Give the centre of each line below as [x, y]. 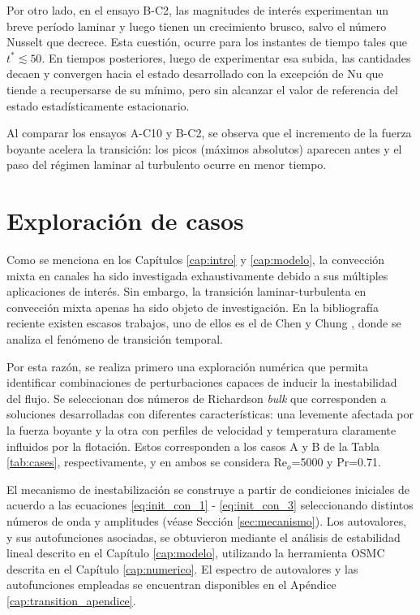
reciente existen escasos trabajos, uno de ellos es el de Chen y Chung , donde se [204, 323]
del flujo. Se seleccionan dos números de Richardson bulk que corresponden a [197, 398]
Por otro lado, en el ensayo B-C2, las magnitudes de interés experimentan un [197, 10]
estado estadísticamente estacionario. [98, 105]
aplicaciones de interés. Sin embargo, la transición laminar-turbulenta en [186, 291]
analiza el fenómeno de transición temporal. [115, 339]
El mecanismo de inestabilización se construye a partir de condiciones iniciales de [208, 489]
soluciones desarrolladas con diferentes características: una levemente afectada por [210, 414]
